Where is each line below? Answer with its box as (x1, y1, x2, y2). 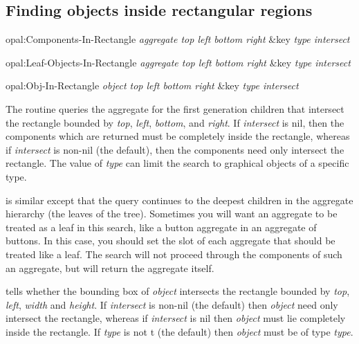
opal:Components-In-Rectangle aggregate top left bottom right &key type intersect (6, 32, 350, 46)
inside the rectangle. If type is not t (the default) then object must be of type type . (6, 324, 353, 338)
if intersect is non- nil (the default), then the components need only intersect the (6, 142, 344, 156)
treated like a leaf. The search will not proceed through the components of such (6, 246, 342, 261)
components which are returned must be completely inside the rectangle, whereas (6, 129, 350, 143)
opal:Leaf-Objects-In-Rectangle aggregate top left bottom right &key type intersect (6, 55, 351, 69)
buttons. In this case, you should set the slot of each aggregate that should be (6, 233, 335, 248)
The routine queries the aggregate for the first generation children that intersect (6, 101, 344, 116)
